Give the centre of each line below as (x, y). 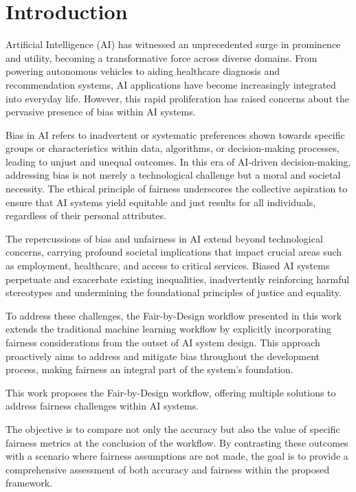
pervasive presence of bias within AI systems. (101, 112)
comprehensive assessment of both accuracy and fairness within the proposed (168, 469)
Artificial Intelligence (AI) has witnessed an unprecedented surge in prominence (173, 44)
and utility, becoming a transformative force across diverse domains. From (162, 57)
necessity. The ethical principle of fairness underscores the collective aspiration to (177, 189)
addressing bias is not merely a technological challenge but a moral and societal (173, 175)
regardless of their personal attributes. (86, 215)
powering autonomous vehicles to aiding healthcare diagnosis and (143, 71)
